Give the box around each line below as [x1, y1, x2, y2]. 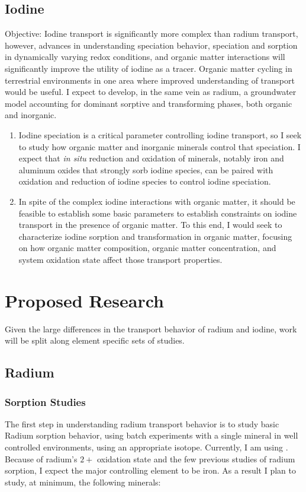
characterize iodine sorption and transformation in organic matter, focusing [18, 230, 292, 242]
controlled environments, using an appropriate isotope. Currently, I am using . [5, 440, 288, 453]
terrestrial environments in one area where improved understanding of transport [5, 74, 295, 86]
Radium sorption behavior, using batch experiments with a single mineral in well [5, 429, 298, 442]
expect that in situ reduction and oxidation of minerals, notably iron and [18, 152, 284, 164]
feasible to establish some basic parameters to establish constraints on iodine [18, 207, 297, 219]
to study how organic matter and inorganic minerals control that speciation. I [18, 140, 301, 153]
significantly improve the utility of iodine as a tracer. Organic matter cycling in [5, 62, 292, 74]
